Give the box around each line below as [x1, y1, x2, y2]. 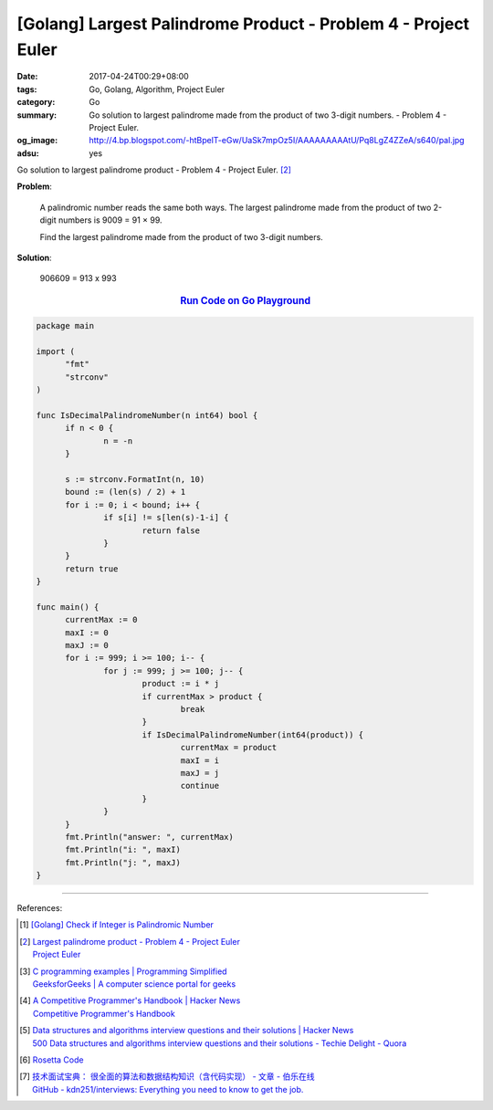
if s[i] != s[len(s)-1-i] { [103, 512, 229, 523]
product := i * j [142, 678, 219, 689]
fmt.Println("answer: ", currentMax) [65, 832, 235, 842]
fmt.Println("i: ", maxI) [65, 844, 182, 855]
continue [180, 780, 219, 791]
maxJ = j [180, 768, 219, 778]
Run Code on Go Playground [179, 294, 311, 307]
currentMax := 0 [65, 614, 138, 625]
